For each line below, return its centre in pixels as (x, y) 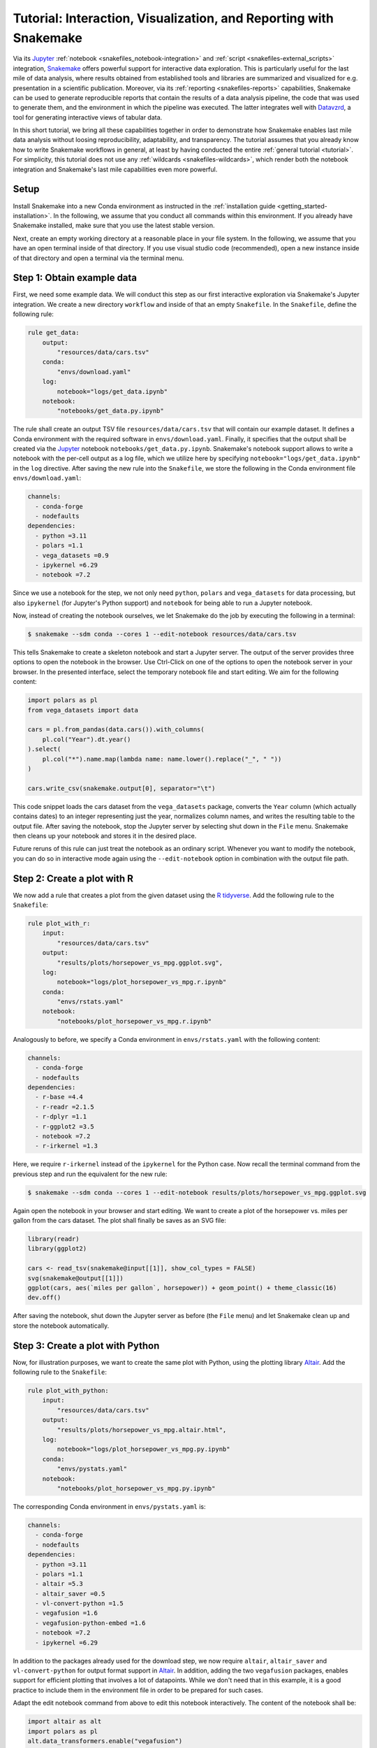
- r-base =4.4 (59, 1097)
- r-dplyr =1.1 (61, 1117)
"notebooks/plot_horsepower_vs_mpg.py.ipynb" (136, 1488)
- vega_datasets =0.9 (72, 555)
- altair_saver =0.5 (70, 1593)
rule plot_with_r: (59, 923)
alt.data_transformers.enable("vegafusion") (105, 1741)
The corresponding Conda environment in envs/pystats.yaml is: (109, 1506)
